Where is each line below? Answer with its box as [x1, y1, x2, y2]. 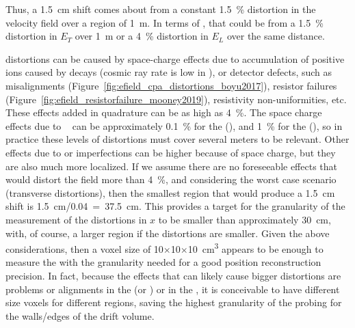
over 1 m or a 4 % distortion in [75, 29, 209, 43]
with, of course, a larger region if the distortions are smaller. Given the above [5, 225, 330, 240]
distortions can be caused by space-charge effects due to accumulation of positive [5, 51, 345, 66]
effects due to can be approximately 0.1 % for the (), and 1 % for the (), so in [5, 118, 343, 133]
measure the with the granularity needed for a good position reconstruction [5, 255, 321, 269]
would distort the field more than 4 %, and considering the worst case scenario [5, 172, 337, 187]
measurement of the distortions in [5, 212, 147, 226]
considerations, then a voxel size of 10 [5, 241, 163, 256]
